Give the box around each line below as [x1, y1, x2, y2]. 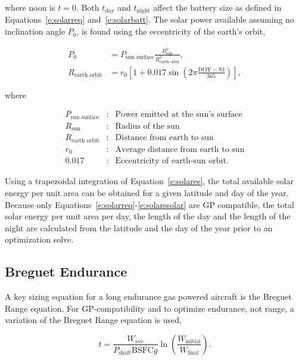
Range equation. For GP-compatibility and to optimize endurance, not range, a [5, 302, 294, 314]
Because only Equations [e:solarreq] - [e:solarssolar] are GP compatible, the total [5, 198, 294, 210]
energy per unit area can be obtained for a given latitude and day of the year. [5, 187, 289, 199]
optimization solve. [5, 233, 74, 246]
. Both [76, 1, 99, 13]
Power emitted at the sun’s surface [115, 110, 242, 119]
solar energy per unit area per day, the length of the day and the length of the [5, 210, 291, 222]
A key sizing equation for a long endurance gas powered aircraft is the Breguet [5, 290, 292, 303]
